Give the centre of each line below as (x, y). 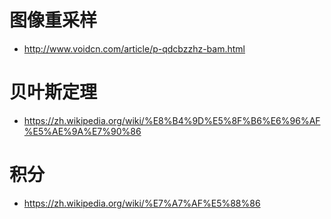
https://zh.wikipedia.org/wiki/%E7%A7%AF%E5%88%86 (142, 203)
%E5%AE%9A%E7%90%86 (82, 131)
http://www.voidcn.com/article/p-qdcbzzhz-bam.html (134, 48)
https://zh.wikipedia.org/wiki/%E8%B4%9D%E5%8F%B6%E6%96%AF (172, 120)
